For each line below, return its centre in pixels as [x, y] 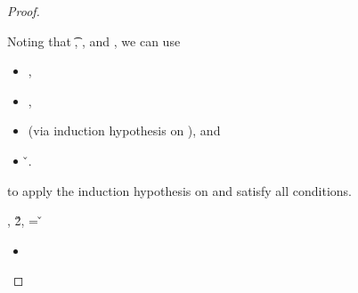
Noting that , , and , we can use [94, 41]
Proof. [24, 11]
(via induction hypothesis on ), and [124, 130]
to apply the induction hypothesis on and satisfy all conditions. [180, 190]
